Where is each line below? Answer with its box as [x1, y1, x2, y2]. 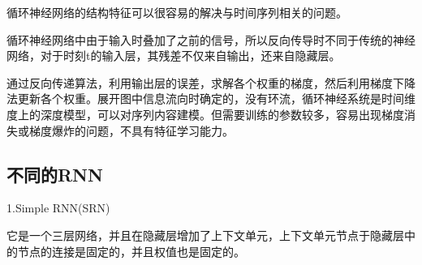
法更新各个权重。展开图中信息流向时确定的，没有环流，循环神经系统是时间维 [6, 90, 416, 107]
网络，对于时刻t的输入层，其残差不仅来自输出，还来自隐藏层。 [6, 47, 341, 64]
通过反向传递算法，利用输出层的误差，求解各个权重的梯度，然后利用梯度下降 [6, 74, 416, 91]
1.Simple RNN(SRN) [6, 199, 110, 216]
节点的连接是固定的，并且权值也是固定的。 [17, 242, 245, 259]
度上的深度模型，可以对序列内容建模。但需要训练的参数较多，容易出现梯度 [6, 105, 404, 122]
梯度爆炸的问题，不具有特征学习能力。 [28, 122, 234, 139]
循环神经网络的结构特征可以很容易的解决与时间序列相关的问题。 [6, 4, 347, 20]
